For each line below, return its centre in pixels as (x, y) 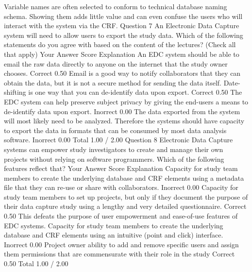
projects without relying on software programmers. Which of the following (114, 159)
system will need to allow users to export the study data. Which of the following (124, 35)
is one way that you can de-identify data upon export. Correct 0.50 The (135, 92)
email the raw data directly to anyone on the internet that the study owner (116, 63)
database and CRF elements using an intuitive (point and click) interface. (114, 235)
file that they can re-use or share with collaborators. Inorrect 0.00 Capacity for (121, 187)
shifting (15, 92)
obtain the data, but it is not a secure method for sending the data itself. (113, 82)
